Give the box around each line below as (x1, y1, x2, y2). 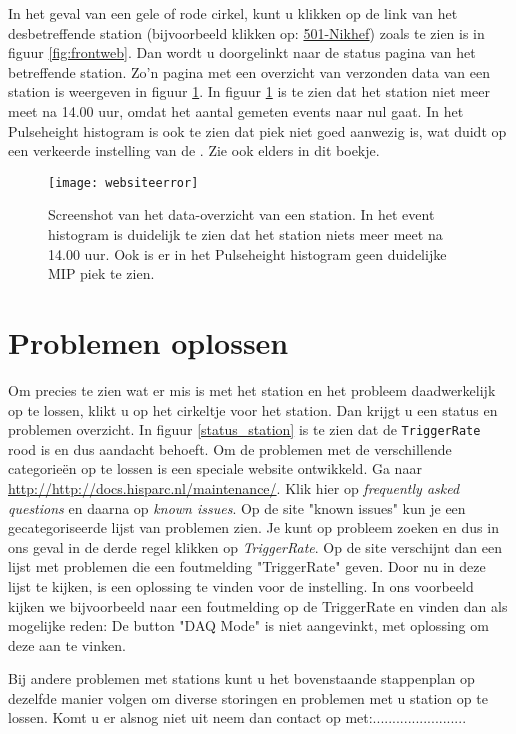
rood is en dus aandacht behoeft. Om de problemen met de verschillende (8, 438, 452, 459)
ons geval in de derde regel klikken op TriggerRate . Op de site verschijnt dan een (8, 536, 503, 557)
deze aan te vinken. (8, 634, 126, 655)
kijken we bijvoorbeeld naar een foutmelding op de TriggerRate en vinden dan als (8, 595, 508, 616)
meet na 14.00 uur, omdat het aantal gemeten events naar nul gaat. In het (8, 100, 464, 121)
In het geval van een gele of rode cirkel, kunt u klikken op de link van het (8, 3, 458, 23)
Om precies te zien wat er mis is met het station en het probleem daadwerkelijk (8, 379, 496, 400)
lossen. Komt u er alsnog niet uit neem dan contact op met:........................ (8, 707, 467, 728)
